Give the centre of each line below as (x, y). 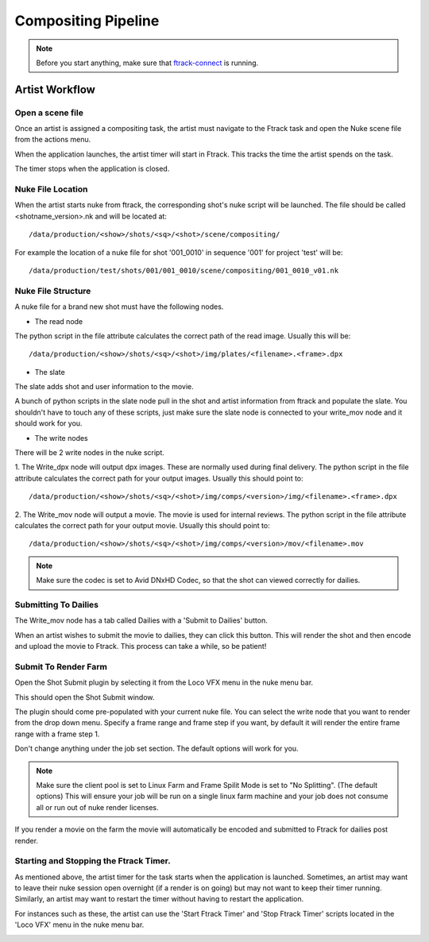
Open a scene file (49, 113)
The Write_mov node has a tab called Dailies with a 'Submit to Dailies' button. (141, 620)
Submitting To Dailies (57, 604)
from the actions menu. (53, 140)
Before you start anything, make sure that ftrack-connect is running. (147, 63)
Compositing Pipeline (87, 21)
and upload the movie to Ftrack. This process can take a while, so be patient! (141, 647)
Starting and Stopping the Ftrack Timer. (93, 861)
